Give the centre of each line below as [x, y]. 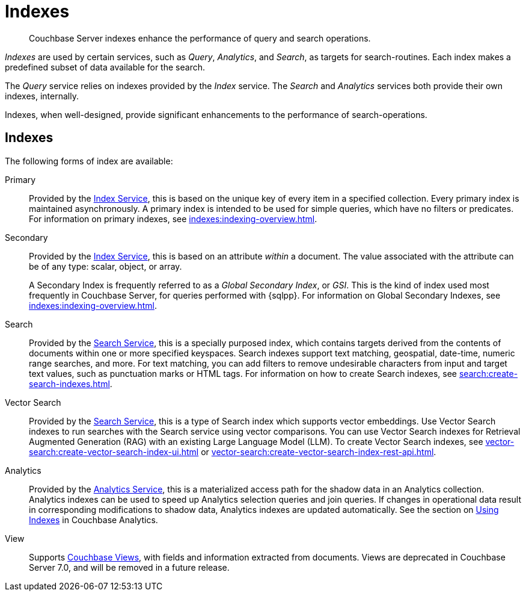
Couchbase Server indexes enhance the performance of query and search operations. [200, 38]
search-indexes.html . [71, 383]
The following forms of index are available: [89, 161]
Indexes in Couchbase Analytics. [93, 520]
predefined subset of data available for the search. [105, 67]
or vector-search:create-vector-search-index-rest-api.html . [319, 452]
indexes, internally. [42, 96]
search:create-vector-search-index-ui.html [114, 452]
